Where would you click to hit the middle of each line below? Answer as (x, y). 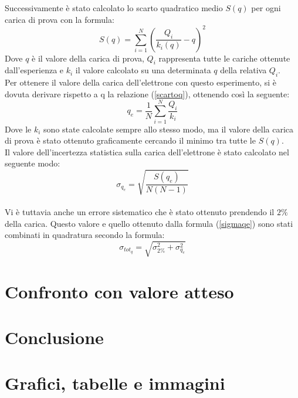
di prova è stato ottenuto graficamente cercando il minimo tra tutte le (130, 140)
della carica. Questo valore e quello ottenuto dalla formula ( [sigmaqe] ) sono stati (149, 223)
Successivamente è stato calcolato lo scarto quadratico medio (114, 8)
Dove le (18, 129)
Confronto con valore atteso (119, 291)
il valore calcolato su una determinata (143, 70)
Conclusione (54, 337)
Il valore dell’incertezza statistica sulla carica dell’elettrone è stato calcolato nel (147, 152)
